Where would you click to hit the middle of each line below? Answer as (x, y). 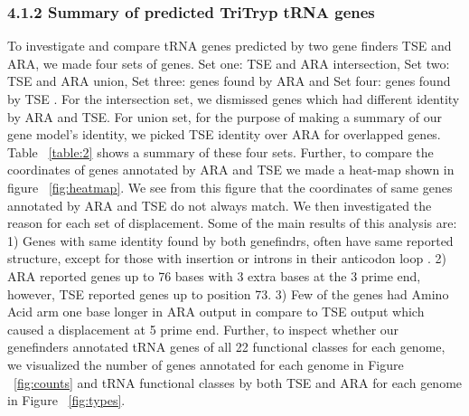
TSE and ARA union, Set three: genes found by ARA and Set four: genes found (229, 81)
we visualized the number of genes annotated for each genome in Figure (206, 364)
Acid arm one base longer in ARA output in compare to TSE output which (216, 312)
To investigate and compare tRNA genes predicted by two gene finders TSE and (230, 46)
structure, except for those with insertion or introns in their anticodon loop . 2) (227, 258)
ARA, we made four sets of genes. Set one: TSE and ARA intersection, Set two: (229, 63)
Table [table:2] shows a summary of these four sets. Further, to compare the (220, 151)
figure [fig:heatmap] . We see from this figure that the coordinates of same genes (230, 187)
